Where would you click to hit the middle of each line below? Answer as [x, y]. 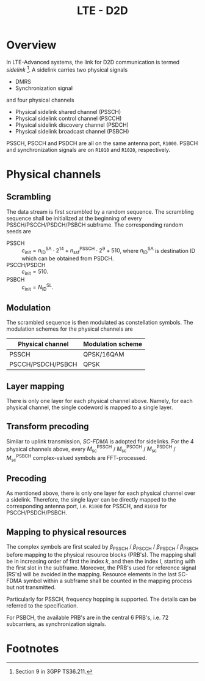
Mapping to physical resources [67, 532]
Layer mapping [35, 386]
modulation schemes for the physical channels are [70, 329]
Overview [31, 45]
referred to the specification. [42, 606]
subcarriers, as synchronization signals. [56, 624]
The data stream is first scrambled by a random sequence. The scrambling [100, 211]
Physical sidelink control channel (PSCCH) [68, 118]
